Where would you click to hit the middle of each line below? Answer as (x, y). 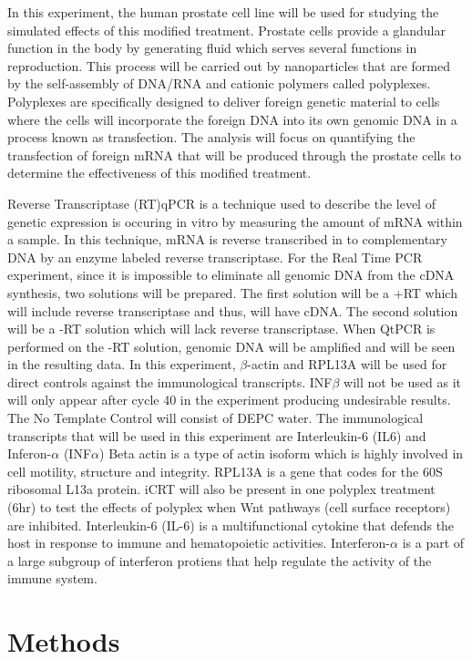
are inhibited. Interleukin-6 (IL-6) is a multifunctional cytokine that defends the (231, 525)
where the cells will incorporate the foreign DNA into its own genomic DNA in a (232, 119)
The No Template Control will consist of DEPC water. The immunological (215, 418)
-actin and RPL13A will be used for (347, 364)
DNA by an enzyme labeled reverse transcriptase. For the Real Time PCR (215, 257)
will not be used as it (402, 381)
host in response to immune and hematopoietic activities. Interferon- (199, 543)
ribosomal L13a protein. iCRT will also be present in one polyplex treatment (221, 489)
